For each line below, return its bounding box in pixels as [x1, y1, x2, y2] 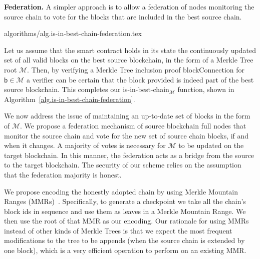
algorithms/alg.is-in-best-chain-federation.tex [4, 28, 142, 38]
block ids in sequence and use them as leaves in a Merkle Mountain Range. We [4, 205, 246, 216]
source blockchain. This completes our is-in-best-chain [4, 84, 169, 94]
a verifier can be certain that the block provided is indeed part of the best [27, 74, 254, 84]
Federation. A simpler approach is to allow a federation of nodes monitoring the [4, 1, 254, 11]
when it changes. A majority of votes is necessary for [4, 140, 166, 150]
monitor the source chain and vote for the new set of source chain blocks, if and [4, 130, 249, 140]
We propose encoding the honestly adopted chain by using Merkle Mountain [4, 186, 238, 196]
